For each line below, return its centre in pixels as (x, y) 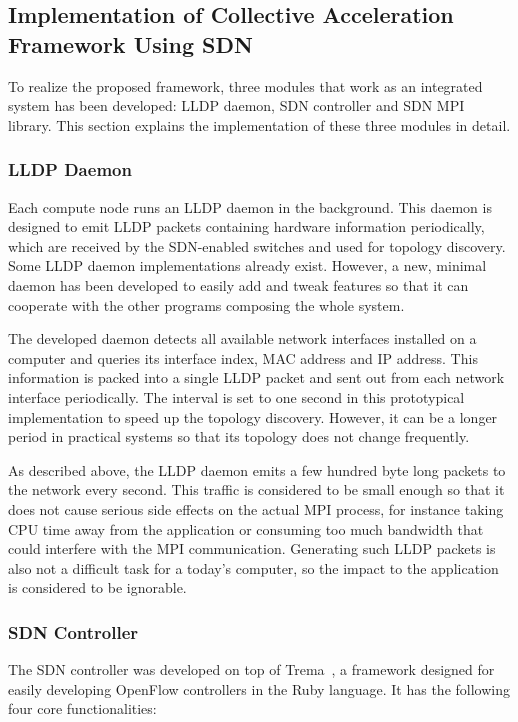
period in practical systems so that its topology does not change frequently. (239, 436)
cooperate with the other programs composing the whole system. (206, 304)
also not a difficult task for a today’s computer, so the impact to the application (253, 567)
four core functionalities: (82, 708)
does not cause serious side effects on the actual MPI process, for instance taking (256, 508)
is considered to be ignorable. (97, 587)
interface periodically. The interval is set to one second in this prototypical (236, 396)
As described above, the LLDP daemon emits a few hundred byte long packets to (257, 469)
